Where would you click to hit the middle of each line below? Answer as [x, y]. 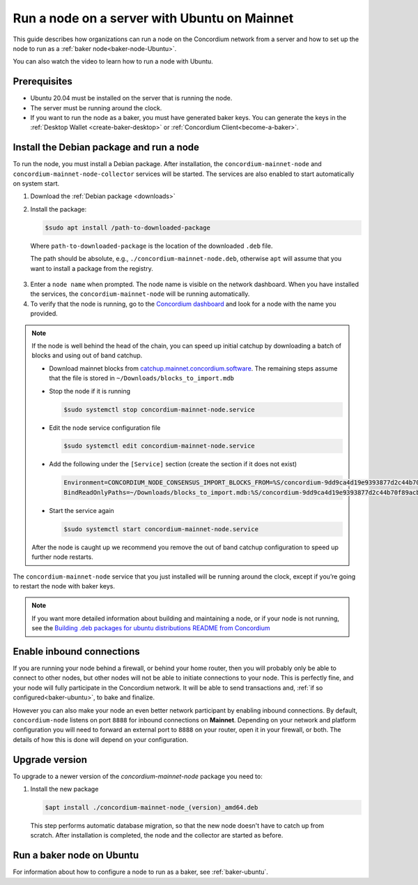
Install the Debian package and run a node [106, 148]
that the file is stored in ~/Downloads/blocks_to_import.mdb [142, 378]
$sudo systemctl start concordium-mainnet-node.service [161, 529]
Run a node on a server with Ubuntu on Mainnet [153, 18]
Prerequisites [42, 81]
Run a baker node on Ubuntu [76, 855]
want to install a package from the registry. [92, 268]
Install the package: [59, 209]
